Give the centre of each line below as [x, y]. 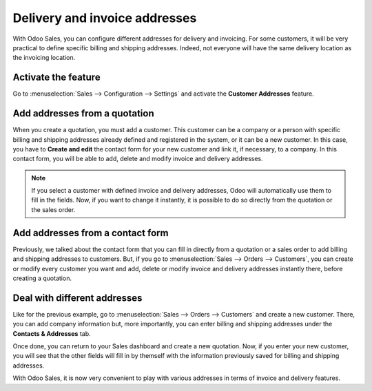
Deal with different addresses [77, 298]
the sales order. [53, 209]
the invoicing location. [44, 58]
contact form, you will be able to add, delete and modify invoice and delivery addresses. [138, 159]
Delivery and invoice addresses [105, 18]
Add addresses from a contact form [91, 233]
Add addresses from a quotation [83, 114]
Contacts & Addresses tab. [52, 333]
